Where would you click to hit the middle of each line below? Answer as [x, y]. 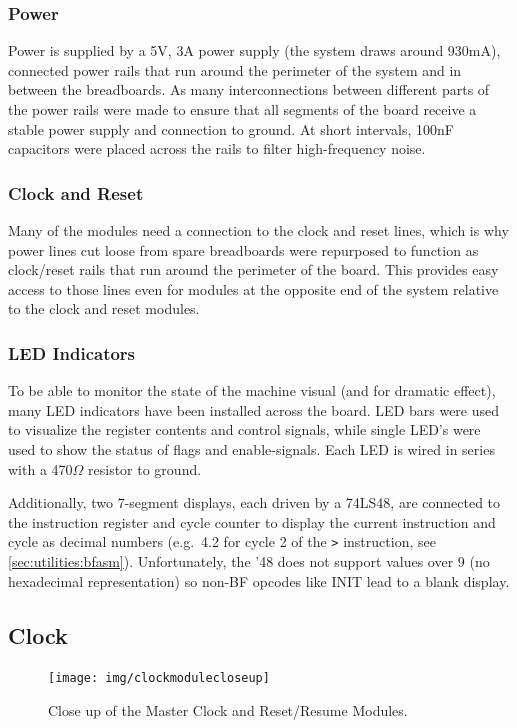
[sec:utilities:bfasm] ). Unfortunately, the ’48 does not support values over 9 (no [249, 561]
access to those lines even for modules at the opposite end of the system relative [253, 288]
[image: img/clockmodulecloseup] [159, 678]
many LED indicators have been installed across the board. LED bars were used [254, 409]
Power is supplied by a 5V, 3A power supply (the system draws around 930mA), [254, 50]
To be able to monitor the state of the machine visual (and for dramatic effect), [252, 390]
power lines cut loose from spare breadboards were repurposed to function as [243, 249]
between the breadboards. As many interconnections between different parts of [249, 89]
